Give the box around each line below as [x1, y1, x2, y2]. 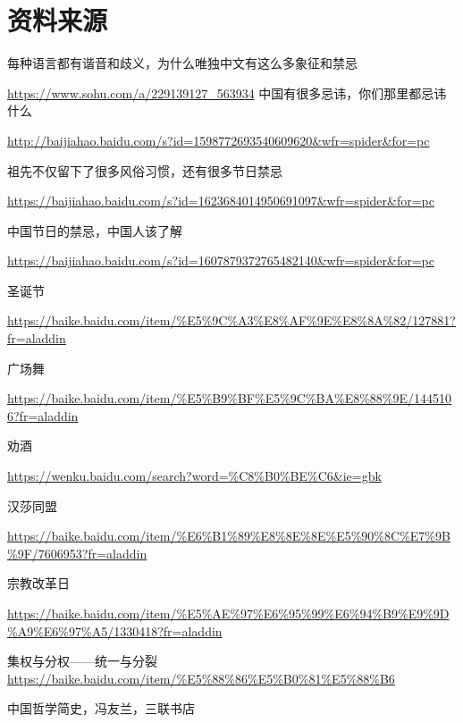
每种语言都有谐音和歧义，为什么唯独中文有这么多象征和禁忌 [7, 54, 358, 72]
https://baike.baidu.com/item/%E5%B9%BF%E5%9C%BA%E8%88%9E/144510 [7, 389, 452, 408]
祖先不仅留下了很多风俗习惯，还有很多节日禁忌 [7, 161, 282, 180]
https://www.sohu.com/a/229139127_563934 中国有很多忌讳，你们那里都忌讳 [7, 83, 447, 102]
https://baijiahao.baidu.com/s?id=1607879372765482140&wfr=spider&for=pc [7, 251, 434, 270]
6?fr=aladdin [7, 406, 79, 425]
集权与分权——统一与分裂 [7, 652, 157, 670]
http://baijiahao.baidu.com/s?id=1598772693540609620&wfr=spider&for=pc [7, 130, 430, 149]
